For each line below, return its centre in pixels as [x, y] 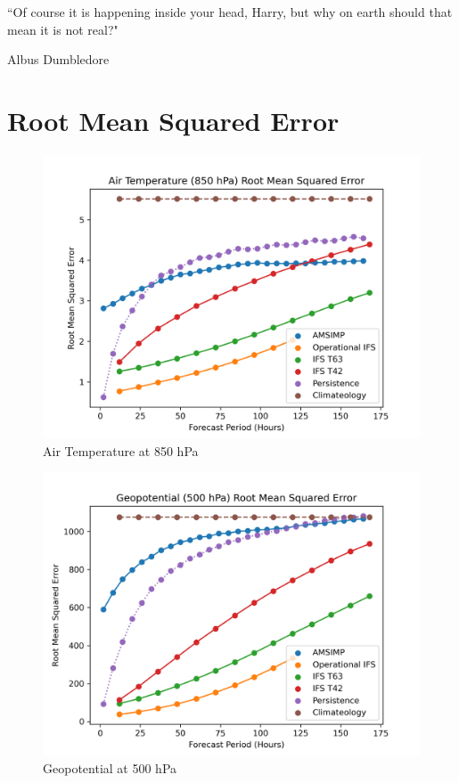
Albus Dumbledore [58, 59]
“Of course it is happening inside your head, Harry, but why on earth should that [230, 12]
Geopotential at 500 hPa [110, 767]
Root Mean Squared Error [173, 120]
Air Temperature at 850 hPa [121, 450]
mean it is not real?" [63, 29]
